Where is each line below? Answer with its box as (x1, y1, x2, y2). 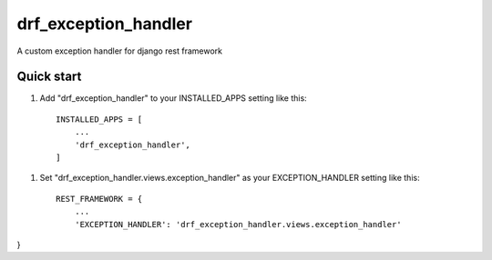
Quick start (16, 69, 82, 85)
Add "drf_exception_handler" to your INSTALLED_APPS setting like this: (39, 93, 307, 104)
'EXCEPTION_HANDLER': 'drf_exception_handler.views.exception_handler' (74, 219, 402, 229)
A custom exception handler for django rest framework (16, 45, 223, 56)
